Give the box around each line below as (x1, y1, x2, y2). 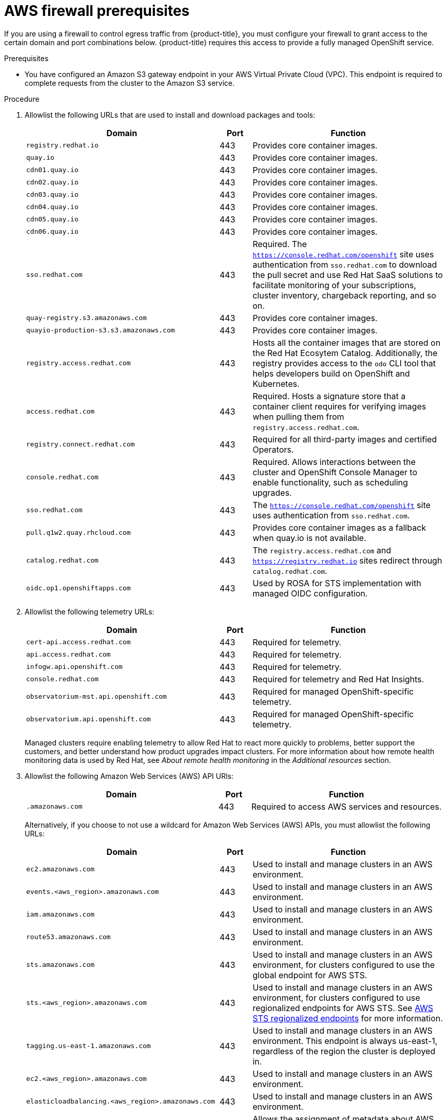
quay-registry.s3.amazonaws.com (26, 314, 147, 322)
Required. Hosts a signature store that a (252, 390, 406, 401)
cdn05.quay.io (26, 215, 79, 223)
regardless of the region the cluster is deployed (252, 1046, 436, 1056)
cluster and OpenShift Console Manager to (252, 466, 418, 477)
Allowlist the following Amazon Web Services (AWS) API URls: (25, 771, 234, 780)
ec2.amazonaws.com (26, 865, 95, 873)
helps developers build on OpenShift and (252, 368, 410, 379)
